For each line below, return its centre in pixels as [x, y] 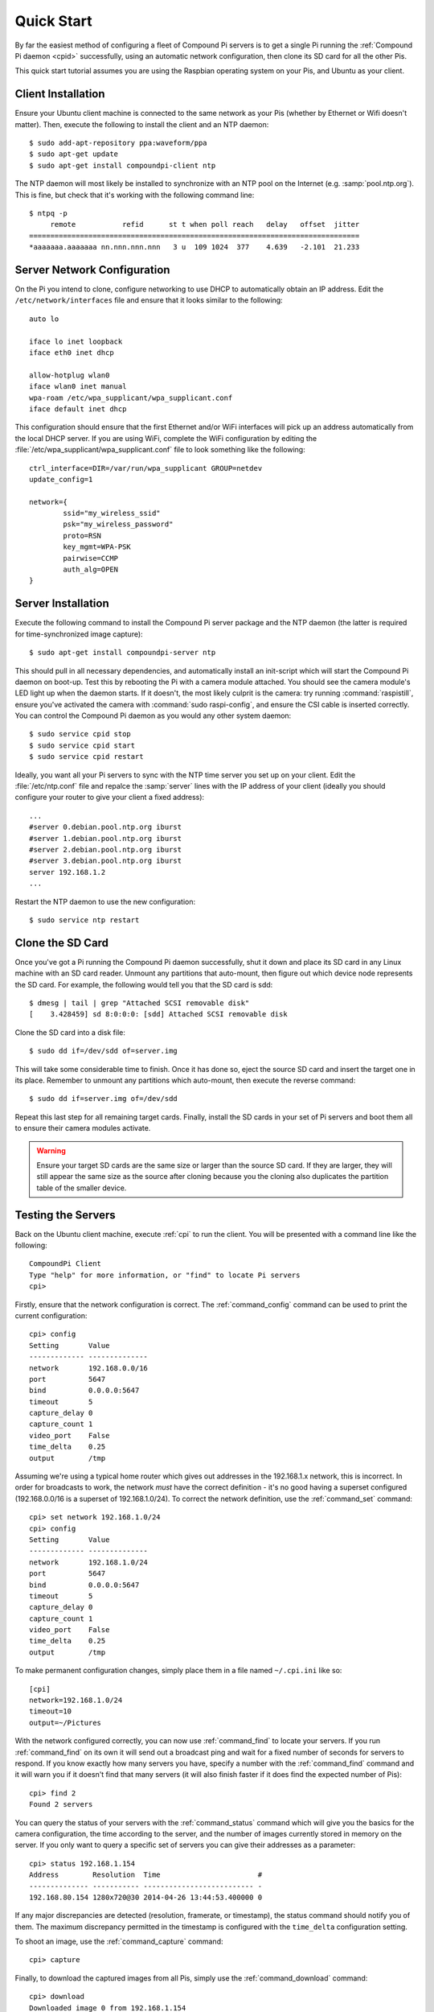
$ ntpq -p [48, 213]
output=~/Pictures [66, 1723]
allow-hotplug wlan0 [70, 375]
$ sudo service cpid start [82, 745]
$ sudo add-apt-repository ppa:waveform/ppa [119, 143]
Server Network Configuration [92, 270]
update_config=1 [61, 479]
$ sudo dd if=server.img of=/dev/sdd [104, 1099]
